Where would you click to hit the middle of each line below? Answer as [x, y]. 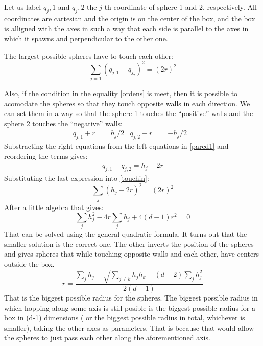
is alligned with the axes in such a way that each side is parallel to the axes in [126, 28]
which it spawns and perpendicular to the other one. [86, 38]
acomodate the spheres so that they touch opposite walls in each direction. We [127, 103]
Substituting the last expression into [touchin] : [77, 178]
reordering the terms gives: [46, 156]
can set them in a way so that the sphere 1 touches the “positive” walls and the [129, 113]
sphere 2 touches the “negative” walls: [64, 123]
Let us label [23, 7]
